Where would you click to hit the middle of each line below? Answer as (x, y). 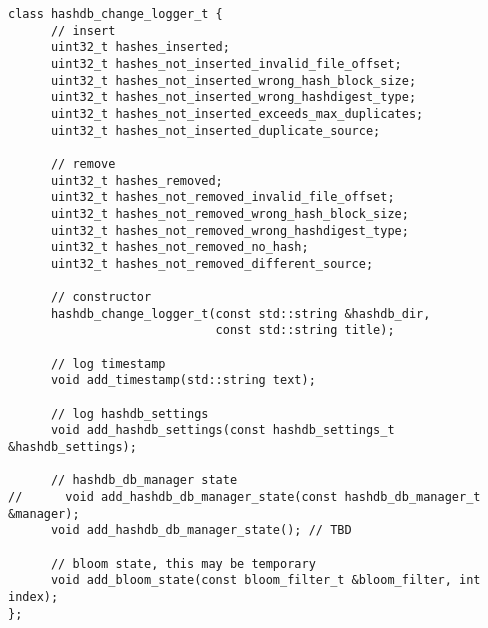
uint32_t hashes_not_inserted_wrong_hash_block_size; (233, 80)
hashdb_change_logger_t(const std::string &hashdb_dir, (240, 313)
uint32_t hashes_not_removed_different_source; (212, 263)
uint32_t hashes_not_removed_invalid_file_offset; (222, 197)
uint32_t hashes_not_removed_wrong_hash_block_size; (229, 213)
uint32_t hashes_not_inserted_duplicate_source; (215, 130)
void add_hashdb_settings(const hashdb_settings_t (222, 430)
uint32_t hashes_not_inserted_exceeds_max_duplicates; (237, 113)
